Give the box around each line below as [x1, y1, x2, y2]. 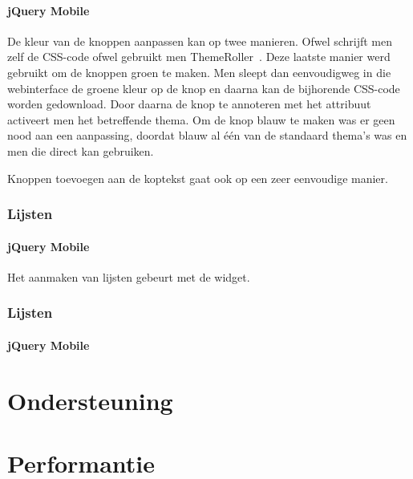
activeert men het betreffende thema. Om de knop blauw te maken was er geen [7, 111, 395, 128]
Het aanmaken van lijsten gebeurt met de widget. [7, 268, 250, 285]
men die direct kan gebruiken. [7, 142, 154, 159]
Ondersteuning [7, 384, 173, 416]
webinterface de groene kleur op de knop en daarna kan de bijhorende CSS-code [7, 79, 400, 96]
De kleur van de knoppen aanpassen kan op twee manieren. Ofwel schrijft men [7, 32, 393, 49]
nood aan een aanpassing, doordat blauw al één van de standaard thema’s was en [7, 127, 407, 144]
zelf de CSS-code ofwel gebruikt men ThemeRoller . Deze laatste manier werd [7, 48, 391, 65]
